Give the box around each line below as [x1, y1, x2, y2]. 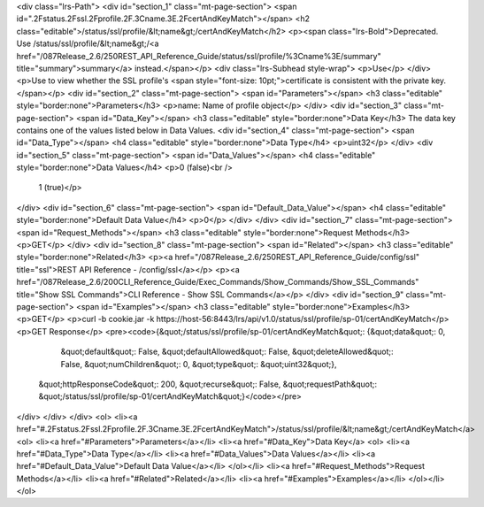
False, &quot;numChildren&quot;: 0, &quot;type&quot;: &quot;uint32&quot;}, [60, 358, 337, 369]
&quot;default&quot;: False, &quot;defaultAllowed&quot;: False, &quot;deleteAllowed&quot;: [60, 346, 394, 357]
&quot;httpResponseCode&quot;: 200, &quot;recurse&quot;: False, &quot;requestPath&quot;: [38, 379, 378, 389]
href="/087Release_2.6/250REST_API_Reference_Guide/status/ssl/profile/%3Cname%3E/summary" [16, 50, 381, 61]
